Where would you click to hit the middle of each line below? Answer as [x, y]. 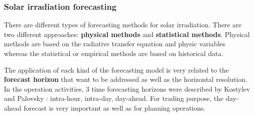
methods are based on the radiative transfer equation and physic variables [115, 44]
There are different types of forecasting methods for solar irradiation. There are [123, 25]
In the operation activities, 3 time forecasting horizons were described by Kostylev [127, 88]
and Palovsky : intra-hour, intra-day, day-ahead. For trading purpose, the [114, 98]
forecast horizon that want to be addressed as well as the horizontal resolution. [126, 79]
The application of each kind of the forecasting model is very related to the [116, 69]
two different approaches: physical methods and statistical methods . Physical [127, 34]
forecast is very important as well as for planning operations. [115, 107]
